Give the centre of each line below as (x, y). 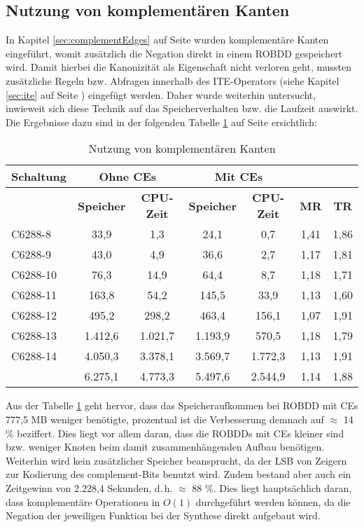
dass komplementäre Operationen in (83, 501)
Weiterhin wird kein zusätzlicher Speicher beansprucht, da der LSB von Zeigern (176, 460)
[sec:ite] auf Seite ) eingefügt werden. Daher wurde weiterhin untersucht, (161, 94)
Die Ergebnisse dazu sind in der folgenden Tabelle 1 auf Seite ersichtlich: (161, 122)
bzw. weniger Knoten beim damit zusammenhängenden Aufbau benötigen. (165, 447)
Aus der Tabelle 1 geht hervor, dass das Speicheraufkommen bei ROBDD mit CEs (182, 405)
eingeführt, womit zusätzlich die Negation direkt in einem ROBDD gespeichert (174, 53)
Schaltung (39, 177)
